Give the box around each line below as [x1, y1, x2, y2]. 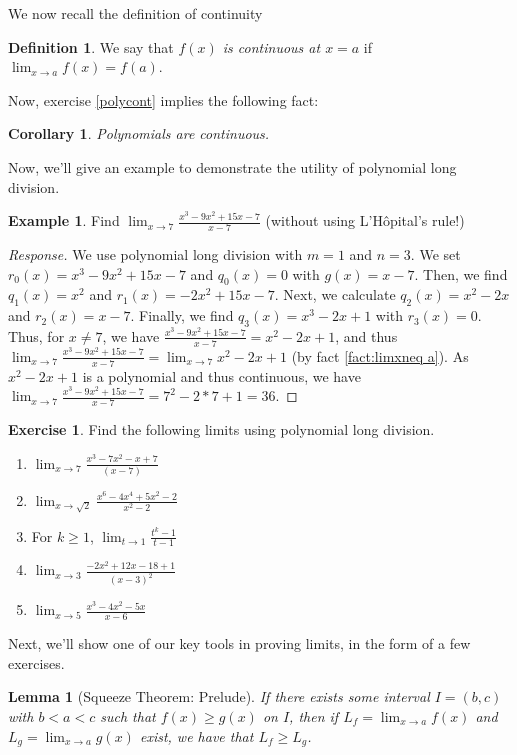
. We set [410, 243, 461, 264]
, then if [289, 705, 339, 726]
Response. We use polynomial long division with [8, 243, 303, 264]
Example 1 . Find [8, 210, 120, 231]
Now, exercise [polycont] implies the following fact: [8, 89, 319, 110]
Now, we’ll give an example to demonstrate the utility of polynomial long [8, 156, 457, 177]
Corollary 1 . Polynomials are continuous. [8, 123, 270, 144]
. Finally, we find [130, 305, 234, 326]
